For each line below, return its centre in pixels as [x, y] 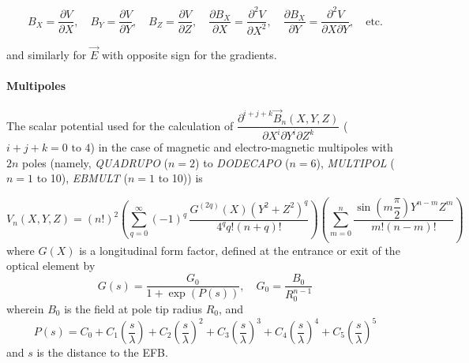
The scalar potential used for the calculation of [120, 125]
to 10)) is [180, 178]
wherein [25, 308]
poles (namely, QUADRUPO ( [96, 162]
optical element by [51, 266]
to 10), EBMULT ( [82, 178]
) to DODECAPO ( [242, 162]
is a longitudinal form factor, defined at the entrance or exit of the [240, 250]
